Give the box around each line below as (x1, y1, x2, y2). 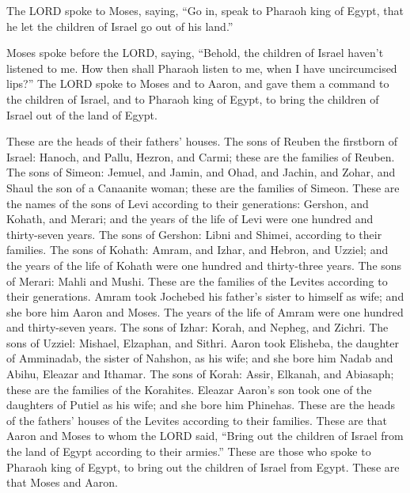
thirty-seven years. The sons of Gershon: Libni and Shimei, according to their (6, 226, 382, 242)
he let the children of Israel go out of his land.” (6, 17, 233, 34)
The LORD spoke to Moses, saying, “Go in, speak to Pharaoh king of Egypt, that (6, 2, 404, 18)
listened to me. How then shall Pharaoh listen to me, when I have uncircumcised (6, 59, 397, 76)
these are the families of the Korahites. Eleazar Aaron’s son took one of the (6, 381, 372, 397)
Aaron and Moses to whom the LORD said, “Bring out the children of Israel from (6, 427, 404, 444)
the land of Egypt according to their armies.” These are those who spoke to (6, 443, 371, 460)
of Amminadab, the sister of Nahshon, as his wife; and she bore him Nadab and (6, 350, 393, 366)
